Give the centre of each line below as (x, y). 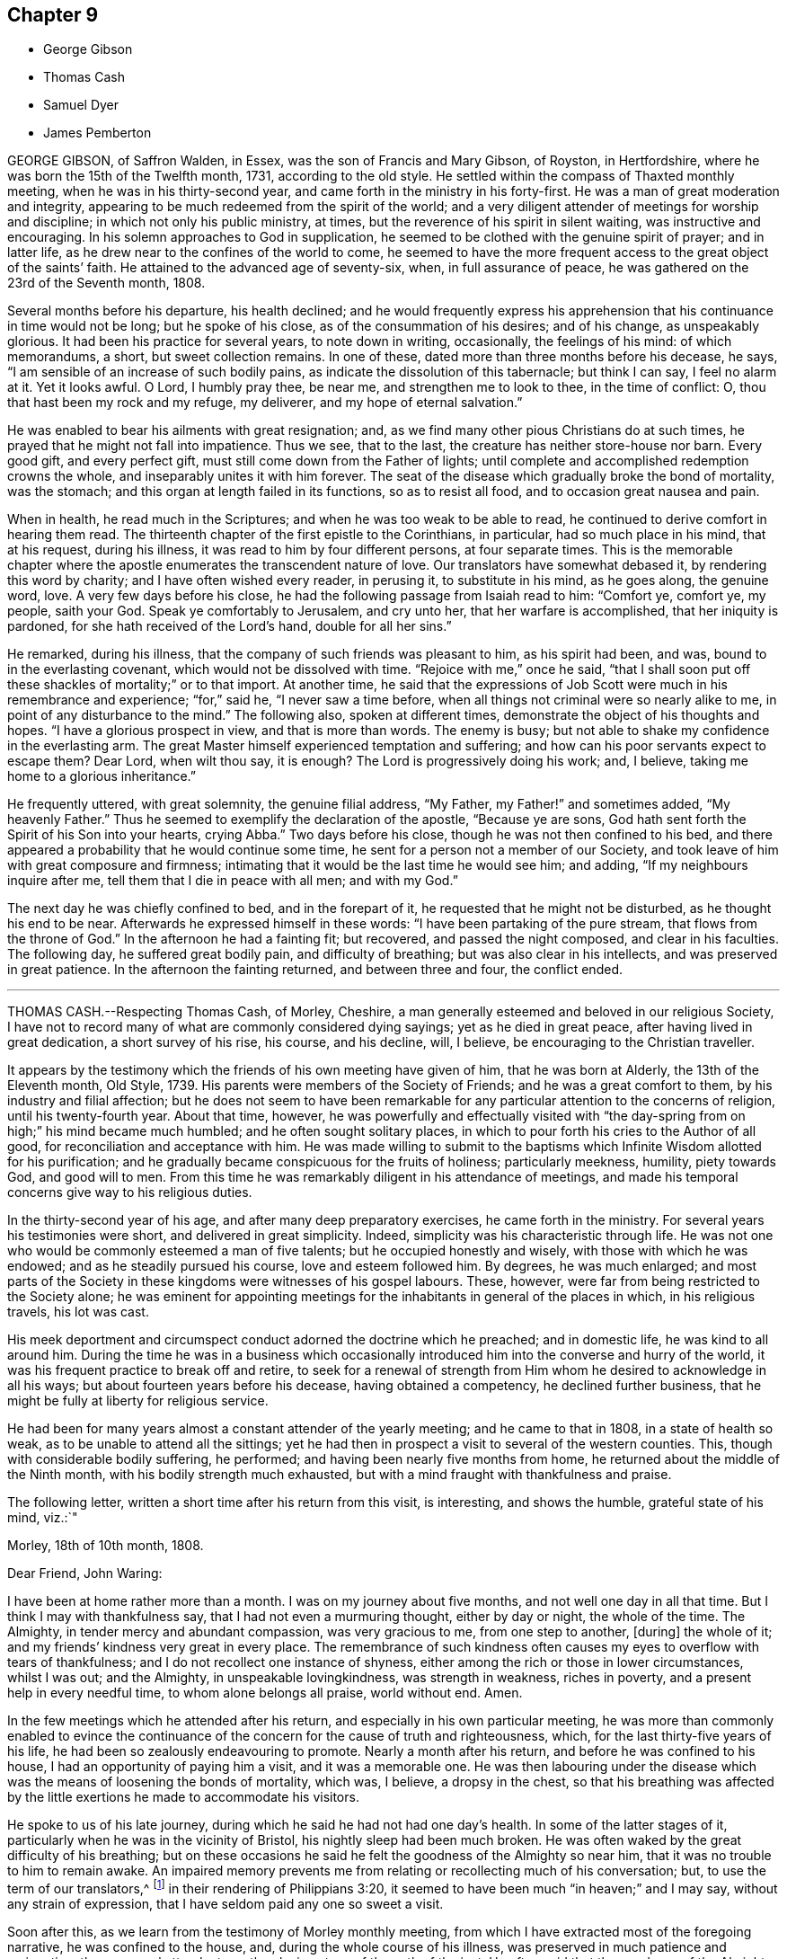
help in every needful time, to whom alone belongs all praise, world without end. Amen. (265, 1693)
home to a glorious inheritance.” (102, 776)
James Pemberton (97, 133)
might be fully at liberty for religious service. (138, 1401)
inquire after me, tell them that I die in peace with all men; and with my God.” (233, 881)
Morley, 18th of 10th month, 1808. (106, 1546)
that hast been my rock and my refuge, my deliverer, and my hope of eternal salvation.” (265, 403)
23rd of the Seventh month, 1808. (106, 283)
